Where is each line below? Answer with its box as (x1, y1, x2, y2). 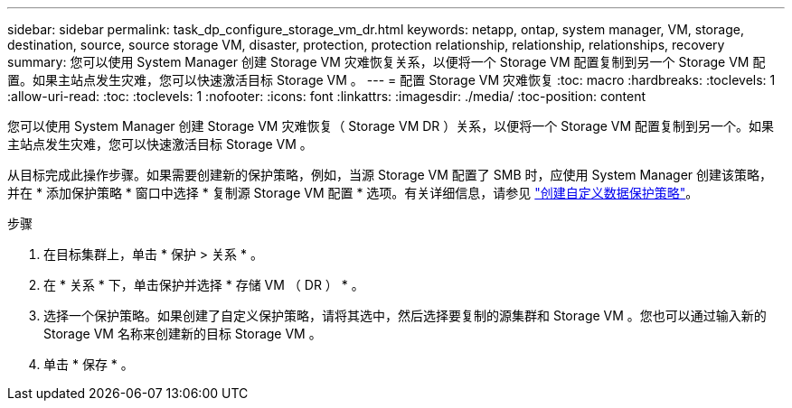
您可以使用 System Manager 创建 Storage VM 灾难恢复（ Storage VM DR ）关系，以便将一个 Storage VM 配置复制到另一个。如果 (7, 118, 775, 134)
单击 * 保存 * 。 (43, 357, 134, 372)
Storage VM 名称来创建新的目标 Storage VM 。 (43, 326, 322, 341)
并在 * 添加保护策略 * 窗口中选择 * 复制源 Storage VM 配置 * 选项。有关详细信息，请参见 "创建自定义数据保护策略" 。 (7, 185, 699, 200)
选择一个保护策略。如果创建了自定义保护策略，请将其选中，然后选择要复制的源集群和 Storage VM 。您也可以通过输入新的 (43, 308, 767, 323)
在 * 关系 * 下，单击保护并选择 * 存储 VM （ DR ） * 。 (43, 277, 364, 292)
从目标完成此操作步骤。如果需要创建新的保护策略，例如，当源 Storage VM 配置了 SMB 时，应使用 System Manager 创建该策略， (7, 167, 773, 182)
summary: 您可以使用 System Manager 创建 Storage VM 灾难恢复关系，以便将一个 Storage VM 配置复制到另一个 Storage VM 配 (7, 54, 766, 70)
